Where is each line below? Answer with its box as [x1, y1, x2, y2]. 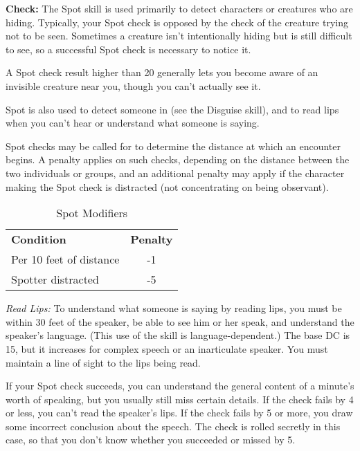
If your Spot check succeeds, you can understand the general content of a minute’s [6, 378, 354, 393]
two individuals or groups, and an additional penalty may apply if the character [6, 165, 345, 180]
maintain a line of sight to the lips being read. [6, 355, 201, 369]
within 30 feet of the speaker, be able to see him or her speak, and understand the [6, 314, 354, 329]
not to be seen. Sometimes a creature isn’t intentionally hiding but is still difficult [6, 28, 352, 43]
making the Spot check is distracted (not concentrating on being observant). [6, 179, 329, 194]
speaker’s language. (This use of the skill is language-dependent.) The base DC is [6, 328, 350, 342]
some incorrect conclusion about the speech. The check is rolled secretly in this [6, 418, 341, 433]
